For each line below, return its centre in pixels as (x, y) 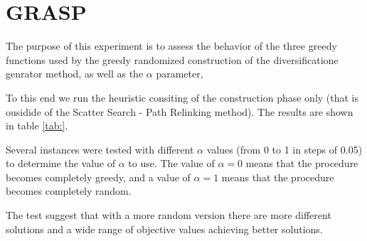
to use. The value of (171, 163)
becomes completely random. (69, 191)
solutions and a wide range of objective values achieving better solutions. (164, 229)
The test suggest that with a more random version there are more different (169, 215)
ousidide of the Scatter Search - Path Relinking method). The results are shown (180, 111)
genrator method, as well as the (75, 74)
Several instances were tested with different (100, 149)
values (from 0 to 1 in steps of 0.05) (284, 149)
